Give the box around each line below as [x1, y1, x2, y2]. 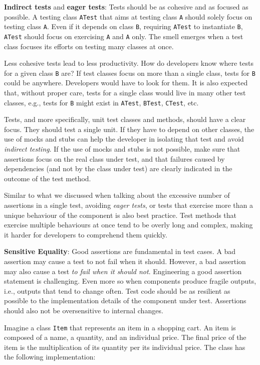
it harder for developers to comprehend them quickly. [4, 229, 167, 239]
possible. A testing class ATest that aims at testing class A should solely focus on [4, 11, 252, 22]
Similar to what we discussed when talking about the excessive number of [4, 190, 230, 200]
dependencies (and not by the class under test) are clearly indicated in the [4, 163, 232, 174]
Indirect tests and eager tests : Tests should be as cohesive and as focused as [4, 2, 248, 12]
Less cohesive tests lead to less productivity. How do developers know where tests [4, 58, 253, 68]
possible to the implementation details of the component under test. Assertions [4, 295, 246, 306]
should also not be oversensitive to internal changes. [4, 305, 163, 315]
